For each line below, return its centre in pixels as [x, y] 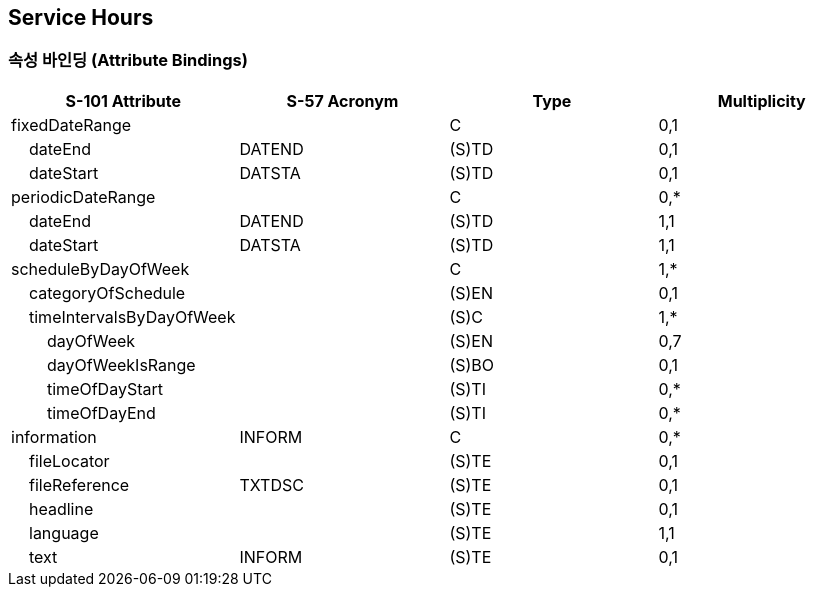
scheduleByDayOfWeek [100, 268]
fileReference [79, 484]
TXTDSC [271, 484]
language [64, 532]
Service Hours [81, 17]
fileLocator [69, 460]
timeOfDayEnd [101, 412]
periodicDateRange [83, 196]
